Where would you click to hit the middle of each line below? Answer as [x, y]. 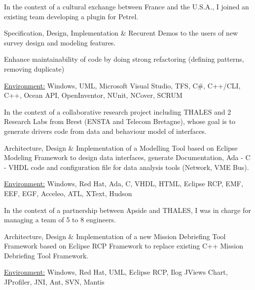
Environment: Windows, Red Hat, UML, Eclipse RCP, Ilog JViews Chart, [116, 272]
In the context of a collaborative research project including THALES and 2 [118, 111]
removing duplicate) [34, 68]
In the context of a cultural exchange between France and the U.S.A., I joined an [127, 6]
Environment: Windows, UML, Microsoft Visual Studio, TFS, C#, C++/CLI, [122, 85]
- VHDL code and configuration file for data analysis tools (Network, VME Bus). [127, 167]
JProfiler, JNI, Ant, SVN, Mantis [54, 282]
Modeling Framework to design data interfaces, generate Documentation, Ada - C [127, 157]
